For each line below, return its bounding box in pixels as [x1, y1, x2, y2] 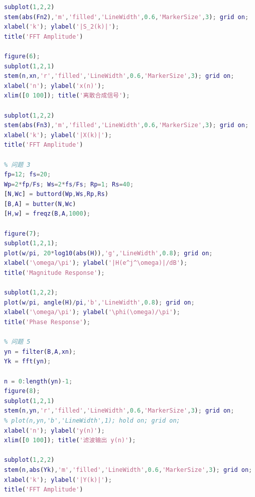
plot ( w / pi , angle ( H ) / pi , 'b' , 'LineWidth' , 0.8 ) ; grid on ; [4, 299, 195, 306]
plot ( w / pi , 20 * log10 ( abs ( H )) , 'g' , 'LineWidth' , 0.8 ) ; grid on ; [4, 249, 213, 257]
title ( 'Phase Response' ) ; [4, 319, 90, 326]
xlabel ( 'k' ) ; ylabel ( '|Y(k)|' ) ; [4, 476, 112, 483]
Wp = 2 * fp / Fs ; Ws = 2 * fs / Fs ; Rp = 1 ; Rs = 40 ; [4, 180, 134, 188]
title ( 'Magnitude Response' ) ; [4, 269, 105, 277]
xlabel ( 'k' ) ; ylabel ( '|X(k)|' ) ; [4, 131, 112, 139]
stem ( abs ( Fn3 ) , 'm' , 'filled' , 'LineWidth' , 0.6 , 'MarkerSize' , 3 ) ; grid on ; [4, 122, 249, 129]
